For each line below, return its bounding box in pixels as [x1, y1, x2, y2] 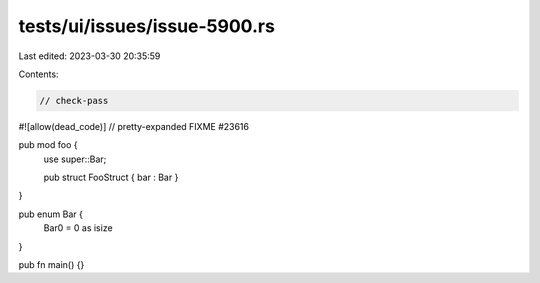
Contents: [18, 68, 59, 80]
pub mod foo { [18, 139, 78, 151]
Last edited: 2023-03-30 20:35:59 [18, 50, 161, 62]
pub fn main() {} [18, 259, 85, 271]
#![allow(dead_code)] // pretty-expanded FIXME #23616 [18, 120, 250, 132]
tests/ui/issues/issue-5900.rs [18, 15, 275, 37]
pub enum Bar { [18, 208, 84, 220]
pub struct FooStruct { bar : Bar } [43, 171, 179, 184]
